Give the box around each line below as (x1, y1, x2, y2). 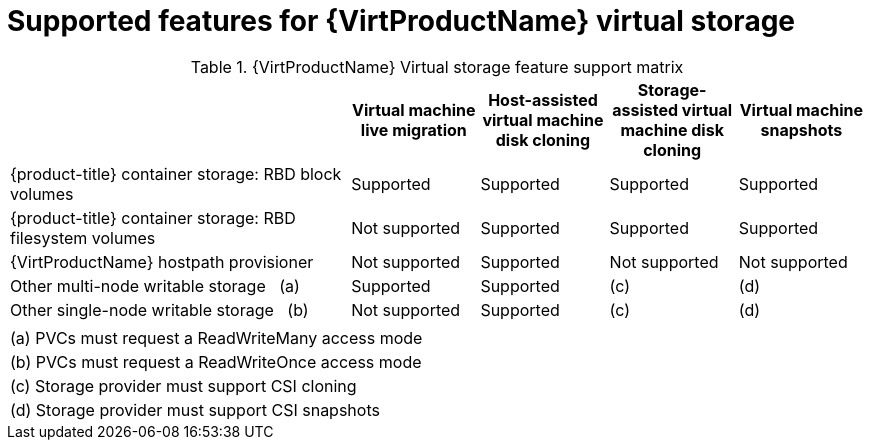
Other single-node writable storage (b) (10, 299, 309, 320)
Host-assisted (488, 89, 598, 110)
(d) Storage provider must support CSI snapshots (10, 399, 380, 420)
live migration (360, 119, 467, 140)
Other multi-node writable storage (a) (10, 275, 300, 296)
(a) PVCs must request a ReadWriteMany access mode (10, 327, 423, 348)
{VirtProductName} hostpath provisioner (10, 251, 314, 272)
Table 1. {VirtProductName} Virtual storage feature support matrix (190, 56, 684, 77)
